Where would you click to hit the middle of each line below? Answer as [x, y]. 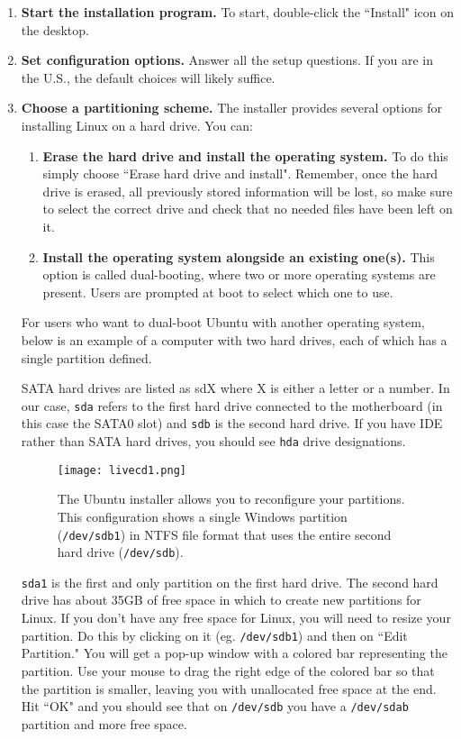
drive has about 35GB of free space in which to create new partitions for [221, 600]
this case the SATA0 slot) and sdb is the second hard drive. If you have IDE [232, 423]
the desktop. [55, 29]
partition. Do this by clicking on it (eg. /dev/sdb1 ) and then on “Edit [214, 635]
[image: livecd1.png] [122, 470]
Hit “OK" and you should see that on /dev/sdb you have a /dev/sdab [215, 706]
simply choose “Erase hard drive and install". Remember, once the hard [240, 173]
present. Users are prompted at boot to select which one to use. [218, 292]
